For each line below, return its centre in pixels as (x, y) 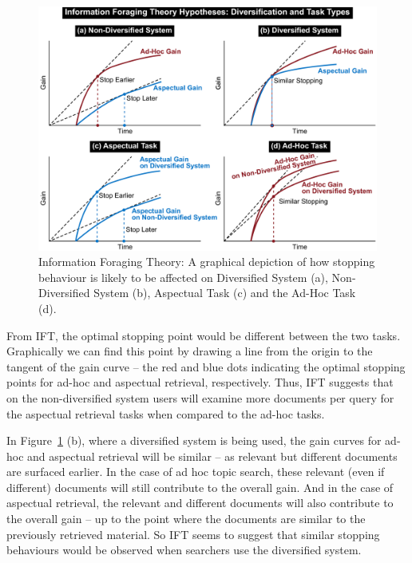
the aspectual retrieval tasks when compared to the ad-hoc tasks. (166, 413)
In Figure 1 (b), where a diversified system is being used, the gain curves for (194, 440)
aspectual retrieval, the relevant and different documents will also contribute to (200, 503)
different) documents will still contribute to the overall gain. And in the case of (200, 487)
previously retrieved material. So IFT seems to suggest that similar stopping (193, 534)
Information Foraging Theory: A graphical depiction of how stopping (207, 262)
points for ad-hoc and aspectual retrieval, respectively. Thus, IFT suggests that (200, 382)
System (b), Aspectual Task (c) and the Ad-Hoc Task (225, 293)
